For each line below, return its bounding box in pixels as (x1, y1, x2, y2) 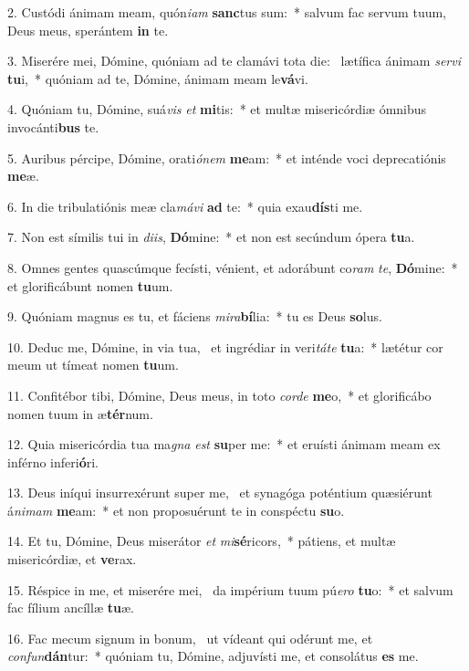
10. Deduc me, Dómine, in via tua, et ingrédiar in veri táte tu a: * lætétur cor (7, 337, 443, 356)
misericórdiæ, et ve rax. (7, 550, 137, 569)
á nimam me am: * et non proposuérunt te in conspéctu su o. (7, 500, 345, 519)
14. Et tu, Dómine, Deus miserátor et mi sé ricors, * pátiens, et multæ (7, 531, 396, 550)
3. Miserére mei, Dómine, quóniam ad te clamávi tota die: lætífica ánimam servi (7, 51, 461, 70)
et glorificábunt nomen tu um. (7, 276, 173, 295)
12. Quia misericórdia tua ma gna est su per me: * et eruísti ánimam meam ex (7, 435, 441, 454)
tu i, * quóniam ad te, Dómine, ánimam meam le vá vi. (7, 68, 308, 88)
